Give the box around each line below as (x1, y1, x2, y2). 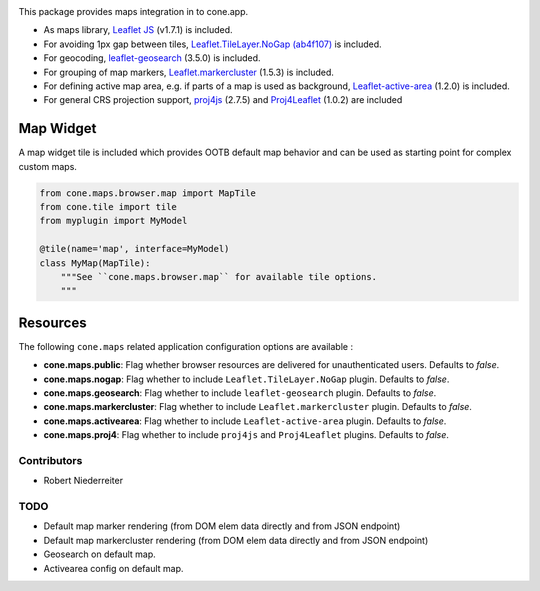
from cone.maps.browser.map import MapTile (39, 187, 257, 199)
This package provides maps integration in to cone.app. (18, 6, 249, 17)
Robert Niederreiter (43, 475, 124, 487)
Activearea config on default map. (43, 562, 184, 574)
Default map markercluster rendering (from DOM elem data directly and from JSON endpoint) (43, 534, 429, 546)
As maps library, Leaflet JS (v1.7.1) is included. (43, 24, 234, 36)
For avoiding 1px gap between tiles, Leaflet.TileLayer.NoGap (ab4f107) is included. (43, 38, 382, 50)
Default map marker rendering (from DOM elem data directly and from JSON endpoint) (43, 520, 401, 532)
